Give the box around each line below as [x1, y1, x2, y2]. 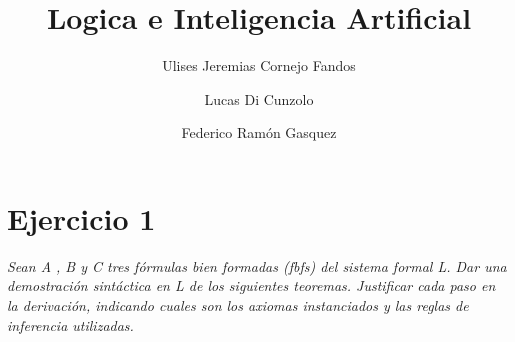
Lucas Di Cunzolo [204, 88, 314, 109]
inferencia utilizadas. [7, 314, 134, 335]
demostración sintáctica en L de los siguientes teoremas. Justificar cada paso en [7, 275, 496, 296]
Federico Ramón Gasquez [181, 122, 337, 143]
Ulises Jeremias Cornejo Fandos [162, 55, 356, 76]
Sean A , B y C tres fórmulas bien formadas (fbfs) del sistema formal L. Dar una [7, 255, 507, 276]
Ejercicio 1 [7, 197, 156, 238]
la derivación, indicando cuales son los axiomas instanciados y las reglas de [7, 295, 469, 316]
